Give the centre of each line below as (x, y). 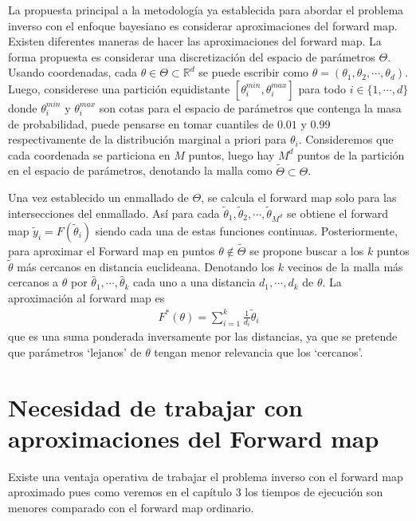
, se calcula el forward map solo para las (299, 197)
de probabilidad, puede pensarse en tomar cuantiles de (141, 123)
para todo (322, 88)
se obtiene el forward (338, 213)
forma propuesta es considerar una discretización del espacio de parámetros (192, 56)
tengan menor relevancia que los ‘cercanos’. (259, 351)
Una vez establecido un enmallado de (98, 197)
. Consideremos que (346, 139)
